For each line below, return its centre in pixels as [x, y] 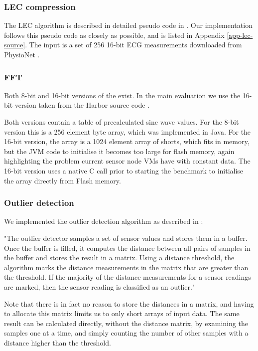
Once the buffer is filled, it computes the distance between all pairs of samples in [127, 248]
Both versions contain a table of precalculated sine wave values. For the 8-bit [122, 122]
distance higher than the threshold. [58, 342]
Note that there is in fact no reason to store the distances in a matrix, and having [129, 303]
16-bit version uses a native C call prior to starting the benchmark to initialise [124, 170]
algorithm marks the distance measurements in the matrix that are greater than [126, 267]
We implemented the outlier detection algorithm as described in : [104, 221]
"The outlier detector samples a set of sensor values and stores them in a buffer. [126, 238]
